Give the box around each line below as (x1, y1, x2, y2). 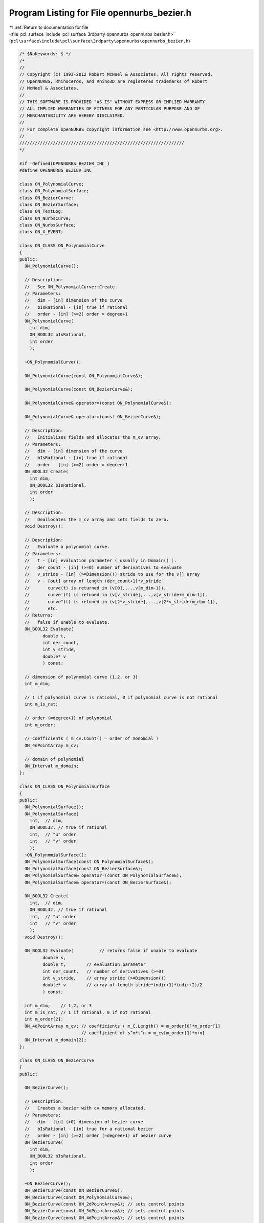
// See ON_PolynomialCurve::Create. (24, 284, 117, 290)
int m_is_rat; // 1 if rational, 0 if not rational (24, 1010, 151, 1015)
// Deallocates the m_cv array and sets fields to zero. (24, 517, 169, 522)
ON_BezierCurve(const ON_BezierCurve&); (24, 1188, 123, 1193)
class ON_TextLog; (19, 208, 64, 214)
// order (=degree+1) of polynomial (24, 715, 112, 721)
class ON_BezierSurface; (19, 202, 79, 207)
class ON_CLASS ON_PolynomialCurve (19, 243, 105, 249)
